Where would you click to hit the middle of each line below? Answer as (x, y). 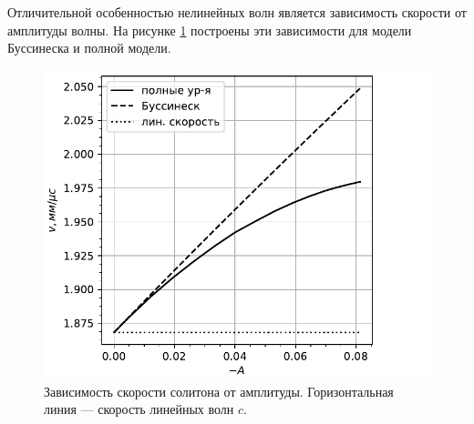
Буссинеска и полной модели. (89, 48)
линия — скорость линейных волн (139, 409)
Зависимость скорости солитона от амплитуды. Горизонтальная (219, 391)
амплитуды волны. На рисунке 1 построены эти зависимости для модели (210, 30)
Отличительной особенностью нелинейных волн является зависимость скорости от (237, 12)
